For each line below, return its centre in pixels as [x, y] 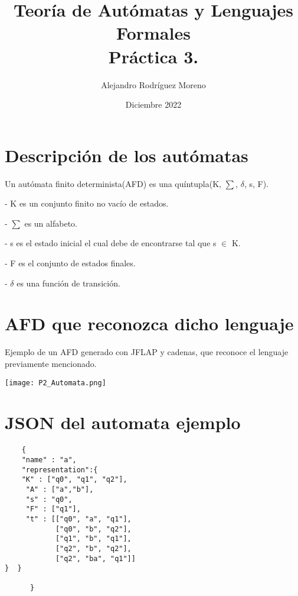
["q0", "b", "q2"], [93, 529]
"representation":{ [60, 470]
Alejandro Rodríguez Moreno [153, 84]
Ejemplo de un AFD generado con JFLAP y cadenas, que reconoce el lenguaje [147, 352]
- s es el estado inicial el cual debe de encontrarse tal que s [111, 243]
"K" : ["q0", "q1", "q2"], [74, 480]
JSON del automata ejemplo [123, 422]
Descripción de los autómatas [127, 155]
